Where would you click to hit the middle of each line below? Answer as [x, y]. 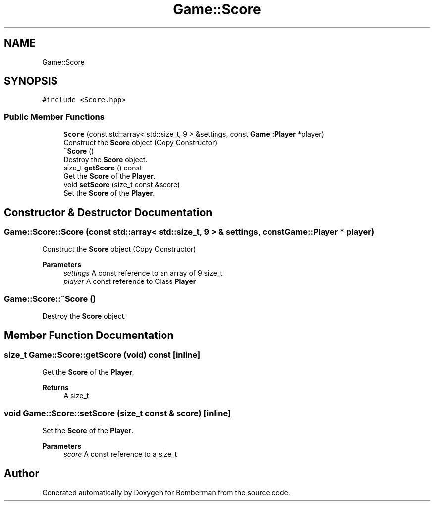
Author [22, 473]
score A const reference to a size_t [120, 454]
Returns [55, 388]
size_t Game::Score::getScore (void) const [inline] [102, 355]
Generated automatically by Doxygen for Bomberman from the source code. [166, 492]
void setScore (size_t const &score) [122, 185]
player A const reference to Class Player [130, 281]
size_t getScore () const [103, 168]
